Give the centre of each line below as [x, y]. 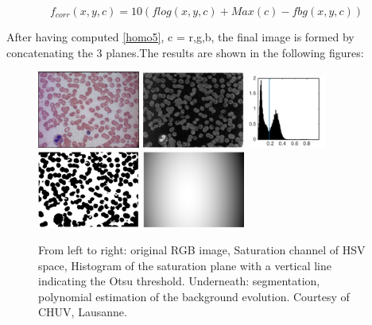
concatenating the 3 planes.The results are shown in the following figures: [185, 52]
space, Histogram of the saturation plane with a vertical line [185, 265]
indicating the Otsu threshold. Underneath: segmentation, [179, 281]
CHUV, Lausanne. [83, 312]
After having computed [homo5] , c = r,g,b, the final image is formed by [180, 37]
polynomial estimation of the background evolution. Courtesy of [194, 296]
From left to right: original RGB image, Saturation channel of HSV [202, 249]
